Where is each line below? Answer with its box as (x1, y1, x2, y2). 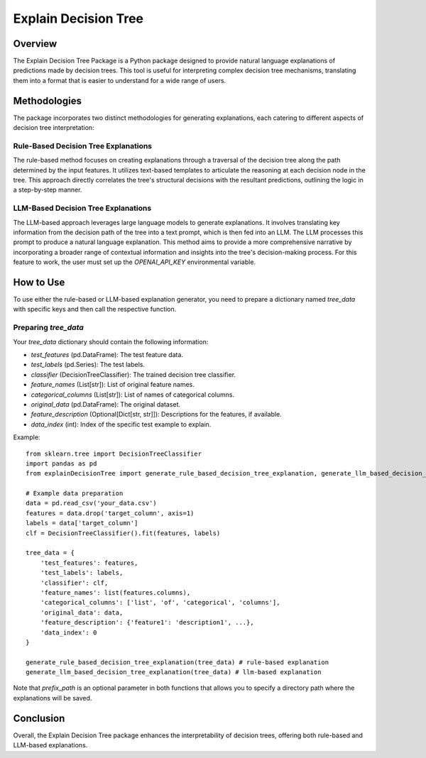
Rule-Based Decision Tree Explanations (13, 141, 153, 150)
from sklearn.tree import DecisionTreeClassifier (26, 449, 202, 458)
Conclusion (13, 712, 65, 724)
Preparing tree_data (13, 323, 84, 333)
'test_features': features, (40, 559, 138, 567)
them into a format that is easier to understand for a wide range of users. (13, 76, 226, 84)
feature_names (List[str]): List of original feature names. (31, 380, 195, 389)
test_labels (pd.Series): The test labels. (31, 361, 146, 369)
